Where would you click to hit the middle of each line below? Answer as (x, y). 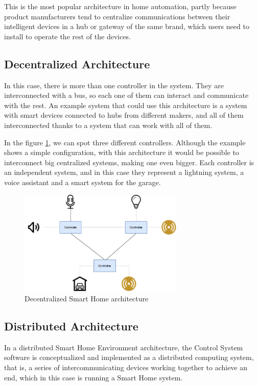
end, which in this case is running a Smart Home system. (93, 377)
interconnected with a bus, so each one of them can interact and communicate (126, 95)
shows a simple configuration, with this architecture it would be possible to (122, 152)
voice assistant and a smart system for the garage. (83, 182)
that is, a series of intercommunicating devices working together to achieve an (126, 367)
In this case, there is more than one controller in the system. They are (114, 85)
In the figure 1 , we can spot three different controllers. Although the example (125, 142)
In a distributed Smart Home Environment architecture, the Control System (124, 347)
